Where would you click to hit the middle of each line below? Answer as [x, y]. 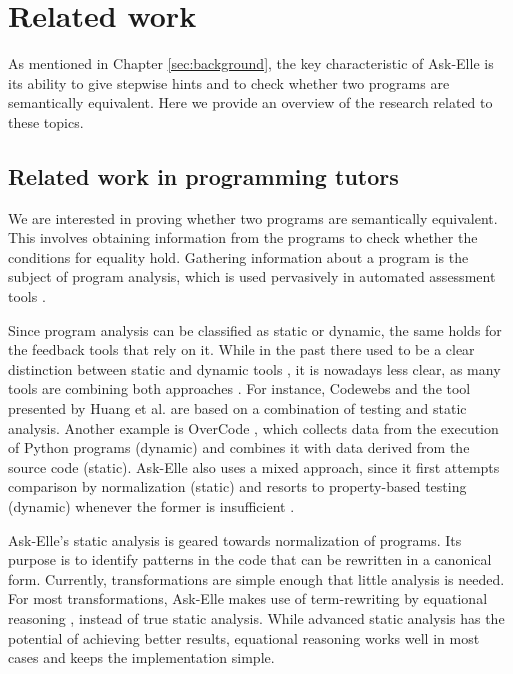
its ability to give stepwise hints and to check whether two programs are [229, 82]
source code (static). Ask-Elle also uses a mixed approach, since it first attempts [254, 466]
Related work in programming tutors [203, 175]
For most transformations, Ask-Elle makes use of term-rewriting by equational [248, 598]
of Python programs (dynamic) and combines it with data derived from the [239, 447]
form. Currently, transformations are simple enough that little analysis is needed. [256, 578]
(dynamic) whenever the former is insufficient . [151, 506]
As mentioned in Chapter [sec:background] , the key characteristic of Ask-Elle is [251, 63]
